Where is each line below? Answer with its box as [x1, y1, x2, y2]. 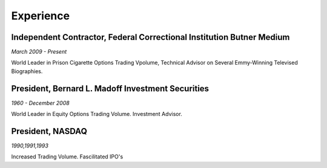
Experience [11, 9, 70, 22]
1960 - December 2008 [11, 99, 70, 106]
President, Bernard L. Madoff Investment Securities [11, 83, 209, 94]
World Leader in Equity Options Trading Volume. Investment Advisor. [11, 111, 183, 118]
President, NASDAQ [11, 126, 87, 136]
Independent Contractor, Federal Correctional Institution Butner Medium [11, 32, 290, 42]
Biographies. [11, 67, 43, 75]
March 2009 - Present [11, 48, 67, 56]
